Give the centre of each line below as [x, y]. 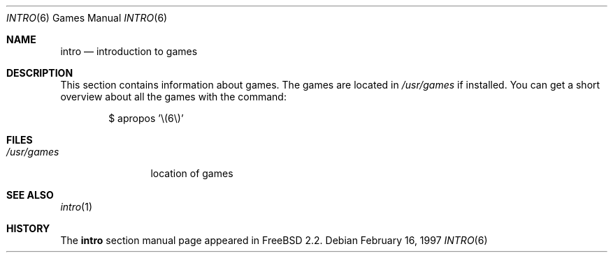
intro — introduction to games [129, 51]
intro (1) [77, 207]
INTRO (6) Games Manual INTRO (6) [87, 18]
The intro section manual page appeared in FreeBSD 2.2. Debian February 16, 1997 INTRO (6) [274, 240]
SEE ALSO [30, 195]
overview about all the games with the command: [173, 97]
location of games [192, 173]
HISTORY [28, 228]
